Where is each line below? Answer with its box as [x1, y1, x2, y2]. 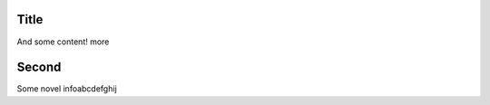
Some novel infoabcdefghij [16, 83, 117, 94]
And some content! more [16, 36, 110, 47]
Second [16, 60, 62, 75]
